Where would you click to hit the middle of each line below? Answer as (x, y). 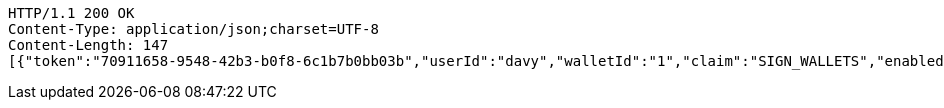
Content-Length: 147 (88, 45)
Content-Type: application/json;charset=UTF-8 (193, 29)
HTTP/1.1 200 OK (71, 13)
